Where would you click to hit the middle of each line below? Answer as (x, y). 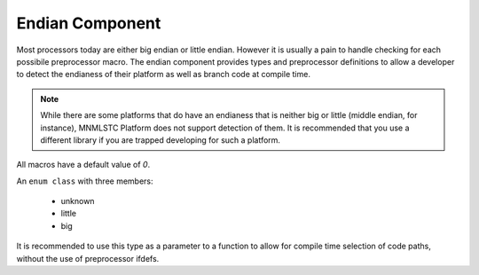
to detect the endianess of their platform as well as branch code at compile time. (163, 75)
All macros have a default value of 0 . (83, 165)
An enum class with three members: (85, 181)
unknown (78, 201)
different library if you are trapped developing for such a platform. (161, 140)
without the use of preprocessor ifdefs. (88, 258)
